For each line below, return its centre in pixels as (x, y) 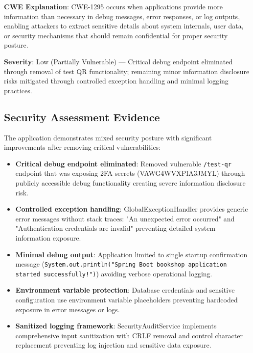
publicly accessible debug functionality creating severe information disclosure (130, 182)
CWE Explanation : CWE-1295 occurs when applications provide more (113, 6)
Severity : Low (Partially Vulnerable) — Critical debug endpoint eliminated (118, 61)
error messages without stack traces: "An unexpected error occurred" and (125, 218)
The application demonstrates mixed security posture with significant (108, 137)
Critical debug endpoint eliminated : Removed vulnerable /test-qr (123, 163)
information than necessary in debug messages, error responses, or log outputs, (122, 16)
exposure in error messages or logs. (68, 309)
